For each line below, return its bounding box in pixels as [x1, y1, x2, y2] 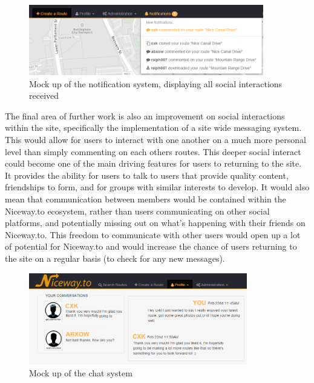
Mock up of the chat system [29, 366, 132, 379]
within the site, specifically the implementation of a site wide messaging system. [5, 121, 302, 134]
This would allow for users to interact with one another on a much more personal [5, 133, 306, 146]
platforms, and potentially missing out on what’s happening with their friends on [5, 216, 306, 229]
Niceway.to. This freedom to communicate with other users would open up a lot [5, 228, 301, 241]
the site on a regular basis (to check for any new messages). [5, 252, 225, 265]
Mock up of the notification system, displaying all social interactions [29, 77, 283, 90]
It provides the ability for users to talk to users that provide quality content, [5, 168, 289, 181]
